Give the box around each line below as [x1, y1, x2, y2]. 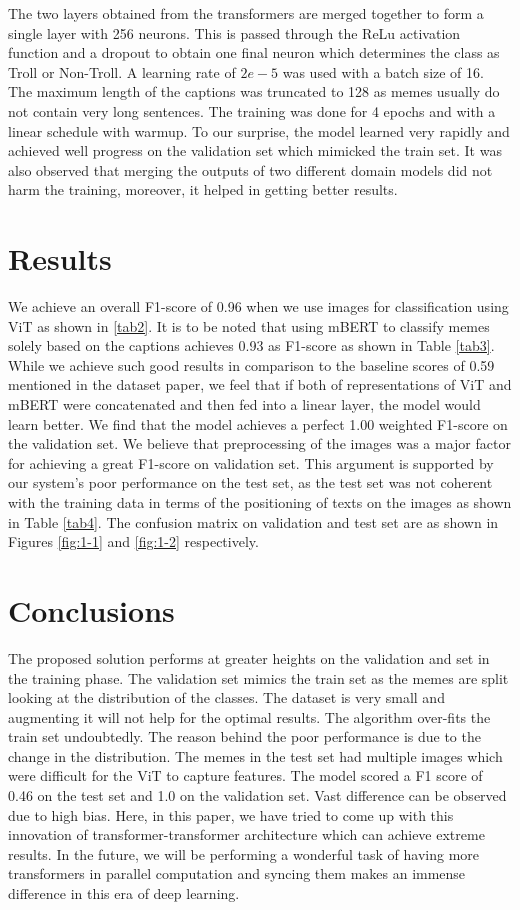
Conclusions [8, 589, 175, 630]
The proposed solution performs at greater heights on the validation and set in [8, 647, 490, 668]
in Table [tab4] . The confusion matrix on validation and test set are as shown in [8, 511, 499, 532]
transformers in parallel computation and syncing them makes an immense [8, 863, 466, 884]
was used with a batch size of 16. [282, 61, 484, 82]
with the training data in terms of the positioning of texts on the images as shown [8, 492, 512, 512]
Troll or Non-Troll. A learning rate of [8, 61, 236, 82]
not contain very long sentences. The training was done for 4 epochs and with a [8, 100, 496, 121]
